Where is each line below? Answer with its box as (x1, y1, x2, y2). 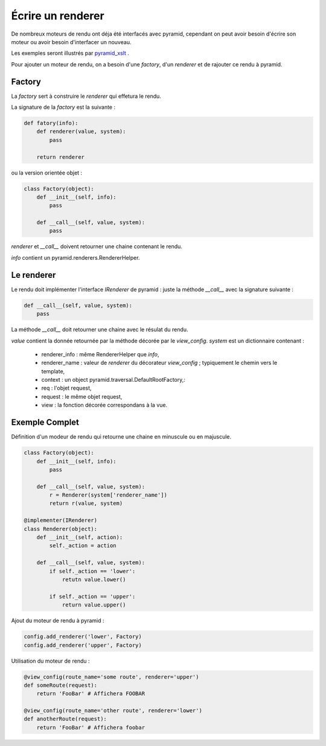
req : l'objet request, (41, 384, 92, 392)
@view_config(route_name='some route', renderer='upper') (24, 674, 199, 680)
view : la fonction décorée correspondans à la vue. (41, 402, 168, 409)
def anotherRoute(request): (24, 716, 107, 722)
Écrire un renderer (11, 9, 105, 22)
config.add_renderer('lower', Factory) (24, 633, 142, 640)
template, (41, 367, 65, 375)
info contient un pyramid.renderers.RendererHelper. (11, 254, 140, 261)
